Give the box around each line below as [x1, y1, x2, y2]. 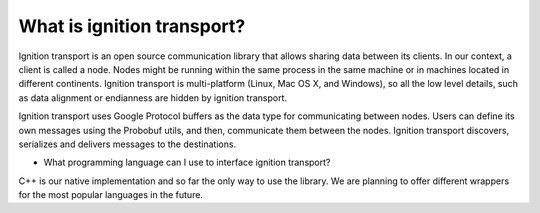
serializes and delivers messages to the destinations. [18, 138, 237, 150]
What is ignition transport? [18, 15, 246, 37]
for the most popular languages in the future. [18, 189, 204, 201]
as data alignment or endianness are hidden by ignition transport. [18, 91, 288, 104]
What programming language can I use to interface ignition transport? [43, 156, 331, 169]
